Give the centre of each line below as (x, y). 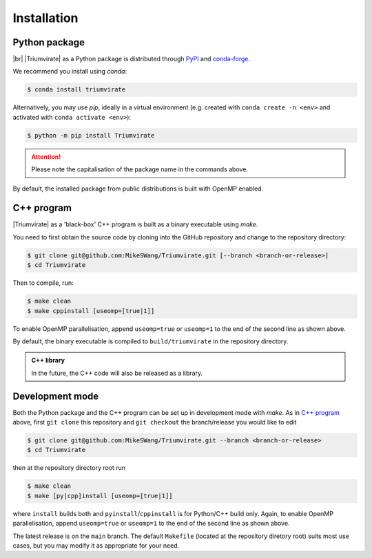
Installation (45, 18)
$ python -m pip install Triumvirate (91, 135)
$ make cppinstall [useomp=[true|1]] (91, 311)
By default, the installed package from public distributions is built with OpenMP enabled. (138, 189)
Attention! (46, 157)
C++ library (48, 361)
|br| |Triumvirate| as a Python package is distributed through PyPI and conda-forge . (132, 59)
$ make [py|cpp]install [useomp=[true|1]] (100, 496)
